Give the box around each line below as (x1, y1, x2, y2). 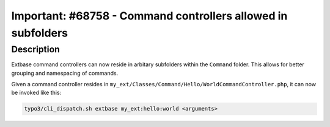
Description (11, 44, 61, 55)
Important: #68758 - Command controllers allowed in (11, 9, 288, 22)
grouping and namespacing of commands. (11, 69, 119, 77)
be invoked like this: (11, 89, 62, 97)
